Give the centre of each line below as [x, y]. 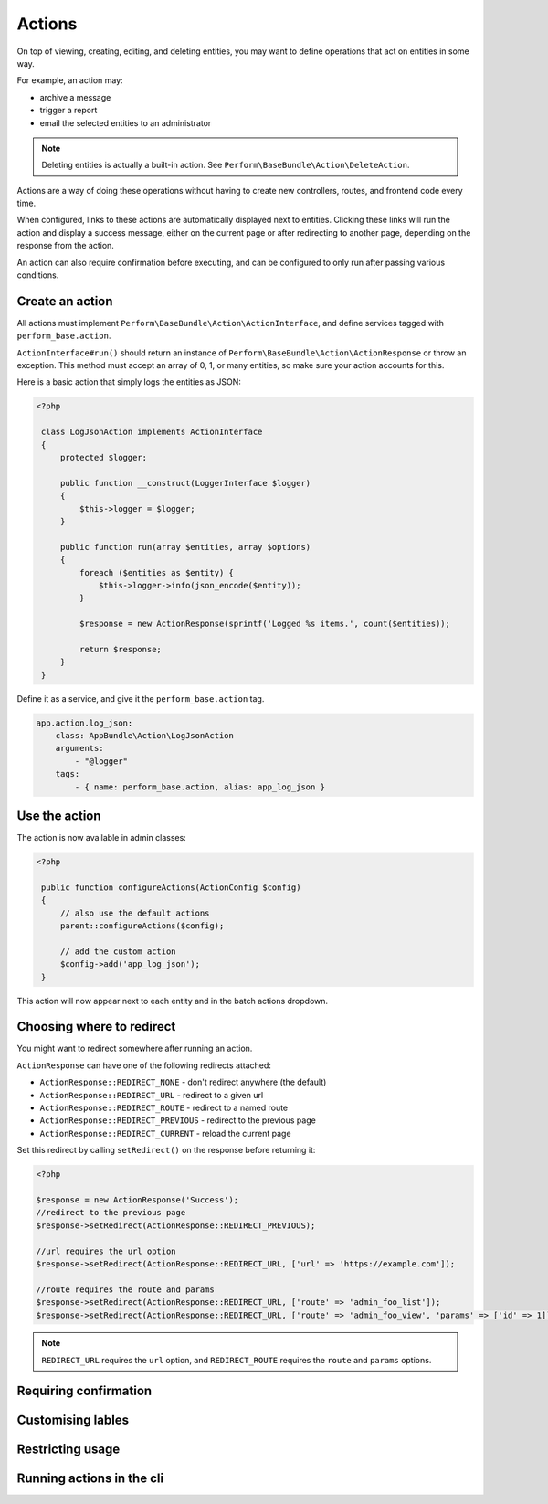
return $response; [120, 649]
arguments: [79, 748]
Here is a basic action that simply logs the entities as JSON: [129, 382]
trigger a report [68, 111]
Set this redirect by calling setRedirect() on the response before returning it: [166, 1150]
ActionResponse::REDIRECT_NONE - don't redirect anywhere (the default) [183, 1082]
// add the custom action [118, 951]
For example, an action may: [70, 80]
